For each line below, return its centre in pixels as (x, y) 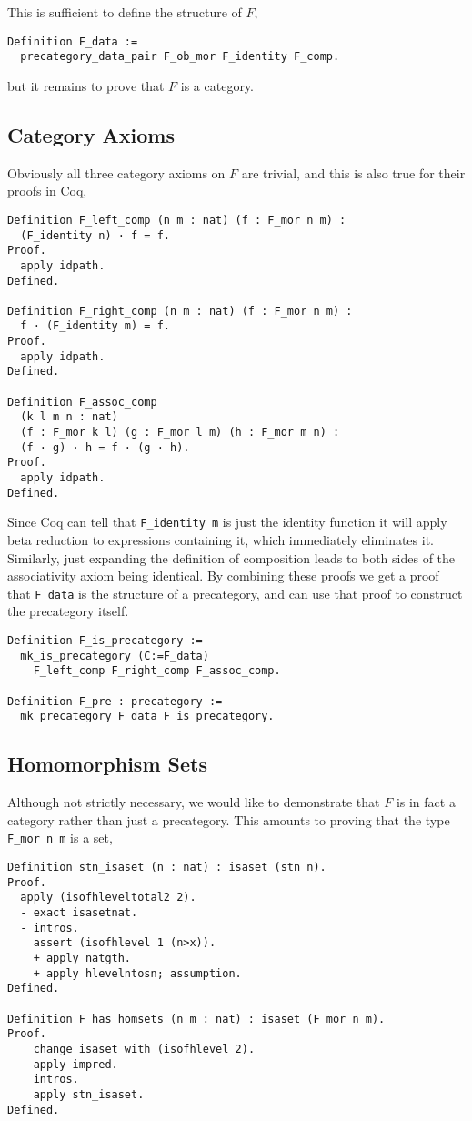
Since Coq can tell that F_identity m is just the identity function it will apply (227, 522)
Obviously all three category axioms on (116, 172)
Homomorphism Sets (107, 764)
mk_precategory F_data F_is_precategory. (147, 717)
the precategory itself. (68, 611)
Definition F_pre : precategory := (115, 701)
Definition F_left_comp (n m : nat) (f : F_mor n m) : (177, 220)
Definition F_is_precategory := (105, 641)
